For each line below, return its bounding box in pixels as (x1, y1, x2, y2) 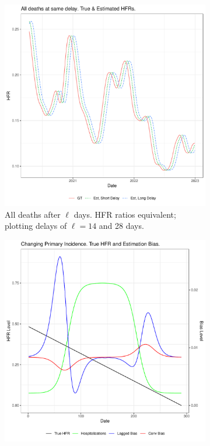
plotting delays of (5, 219, 67, 232)
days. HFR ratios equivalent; (73, 208, 176, 220)
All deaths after (5, 208, 61, 220)
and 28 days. (99, 219, 144, 232)
